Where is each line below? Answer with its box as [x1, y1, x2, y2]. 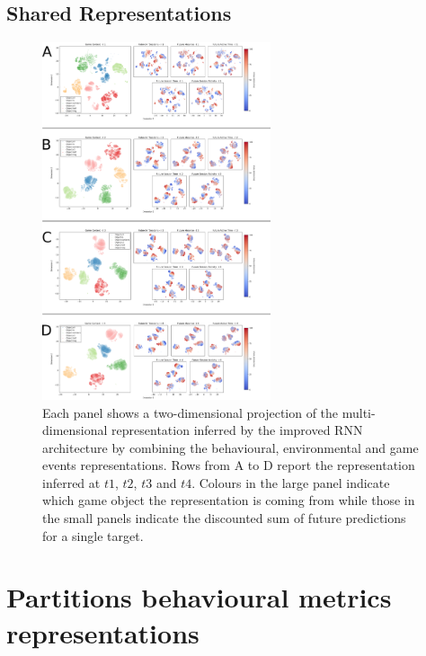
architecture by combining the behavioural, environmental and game [42, 438, 419, 457]
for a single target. [42, 526, 144, 545]
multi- [342, 403, 376, 421]
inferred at [42, 473, 101, 492]
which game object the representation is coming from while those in [42, 491, 415, 510]
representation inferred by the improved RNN [111, 421, 363, 439]
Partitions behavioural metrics [6, 579, 392, 616]
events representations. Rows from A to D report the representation [42, 456, 415, 474]
